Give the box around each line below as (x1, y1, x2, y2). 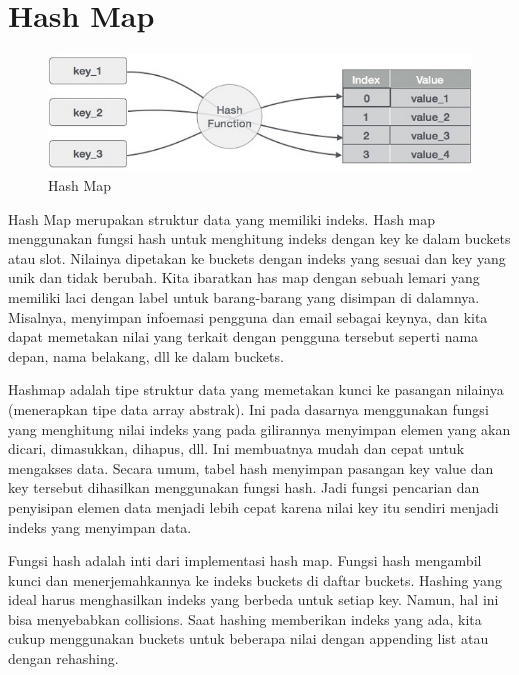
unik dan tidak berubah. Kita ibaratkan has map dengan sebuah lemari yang (8, 267, 480, 288)
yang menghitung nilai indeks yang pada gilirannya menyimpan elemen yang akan (8, 418, 511, 439)
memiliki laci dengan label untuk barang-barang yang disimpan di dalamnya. (8, 286, 480, 307)
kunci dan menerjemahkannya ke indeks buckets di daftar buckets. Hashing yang (8, 569, 502, 590)
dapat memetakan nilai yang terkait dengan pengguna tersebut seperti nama (8, 326, 479, 347)
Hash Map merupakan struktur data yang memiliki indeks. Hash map (8, 208, 436, 229)
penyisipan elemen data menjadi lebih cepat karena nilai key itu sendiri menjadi (8, 496, 499, 517)
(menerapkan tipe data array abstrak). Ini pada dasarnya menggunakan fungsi (8, 398, 489, 419)
